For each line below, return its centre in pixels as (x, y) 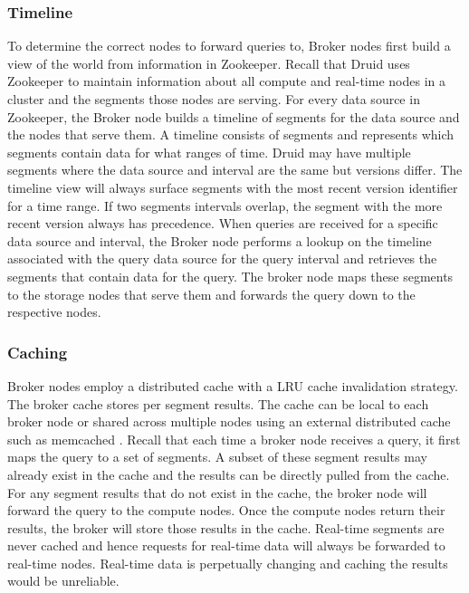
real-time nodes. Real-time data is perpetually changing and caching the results (228, 563)
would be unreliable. (63, 581)
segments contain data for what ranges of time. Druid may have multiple (209, 152)
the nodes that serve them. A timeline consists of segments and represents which (231, 134)
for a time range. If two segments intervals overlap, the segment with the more (225, 205)
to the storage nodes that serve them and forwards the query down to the (211, 294)
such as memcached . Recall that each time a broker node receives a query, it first (234, 439)
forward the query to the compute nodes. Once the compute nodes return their (226, 510)
